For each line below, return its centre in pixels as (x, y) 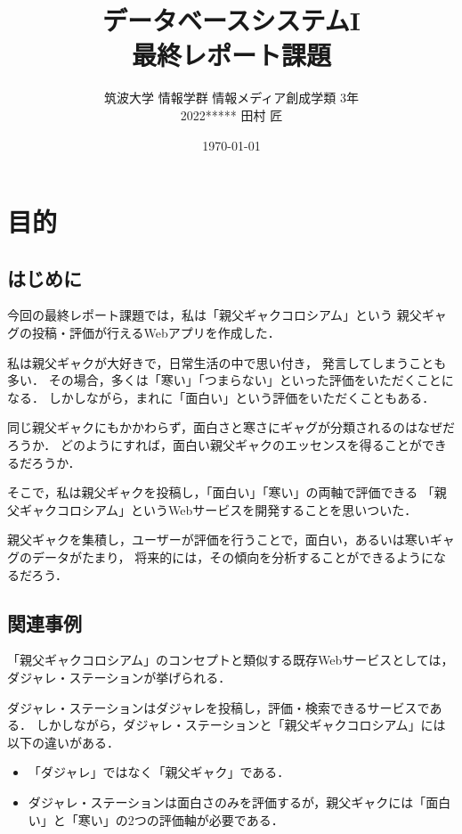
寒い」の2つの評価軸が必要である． (181, 819)
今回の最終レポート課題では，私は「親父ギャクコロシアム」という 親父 (215, 315)
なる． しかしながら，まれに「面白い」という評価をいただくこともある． (221, 397)
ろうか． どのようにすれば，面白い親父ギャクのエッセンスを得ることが (215, 445)
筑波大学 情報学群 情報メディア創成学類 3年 (231, 98)
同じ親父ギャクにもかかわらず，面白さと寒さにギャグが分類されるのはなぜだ (231, 427)
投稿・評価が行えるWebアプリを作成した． (156, 333)
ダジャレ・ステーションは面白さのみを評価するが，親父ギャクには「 (227, 801)
